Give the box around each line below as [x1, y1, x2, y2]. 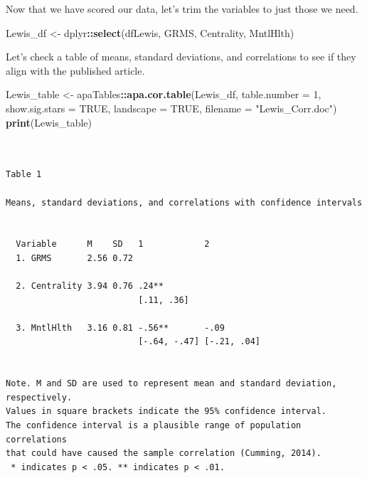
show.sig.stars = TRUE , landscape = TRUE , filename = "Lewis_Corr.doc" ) [6, 100, 337, 115]
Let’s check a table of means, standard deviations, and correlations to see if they [6, 49, 356, 64]
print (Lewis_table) [6, 115, 92, 129]
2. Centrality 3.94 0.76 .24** [16, 281, 164, 292]
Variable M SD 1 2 [16, 239, 210, 250]
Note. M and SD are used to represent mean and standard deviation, [6, 378, 337, 389]
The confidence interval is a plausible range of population [6, 420, 302, 431]
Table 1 [6, 169, 42, 180]
